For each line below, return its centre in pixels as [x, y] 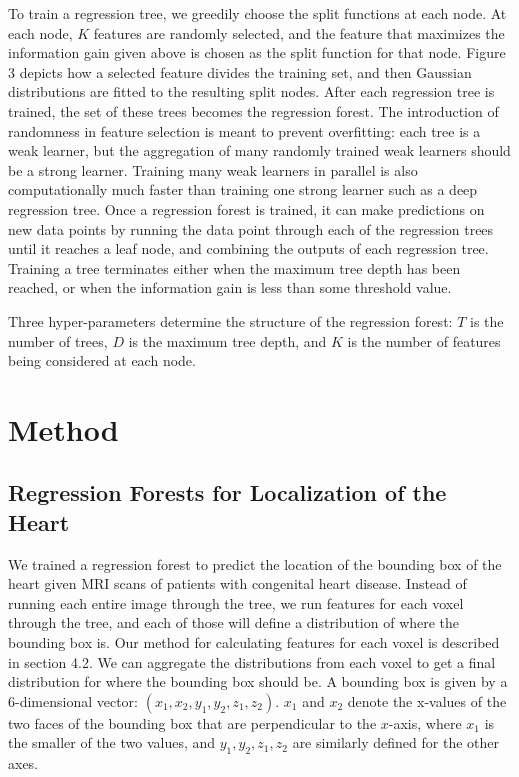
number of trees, [58, 340]
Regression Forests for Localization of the [227, 492]
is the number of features [424, 340]
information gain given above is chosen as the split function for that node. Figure [257, 52]
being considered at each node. [102, 360]
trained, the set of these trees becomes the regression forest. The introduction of [253, 110]
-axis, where [425, 722]
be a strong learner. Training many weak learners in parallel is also [213, 169]
